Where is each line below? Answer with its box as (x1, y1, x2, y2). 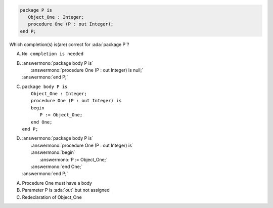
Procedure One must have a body (22, 180, 92, 186)
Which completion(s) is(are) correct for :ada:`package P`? (9, 41, 129, 48)
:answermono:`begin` (31, 149, 75, 155)
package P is (20, 7, 53, 13)
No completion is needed (22, 51, 83, 57)
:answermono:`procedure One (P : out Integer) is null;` (31, 67, 144, 73)
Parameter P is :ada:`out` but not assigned (22, 187, 110, 193)
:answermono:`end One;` (31, 163, 83, 170)
